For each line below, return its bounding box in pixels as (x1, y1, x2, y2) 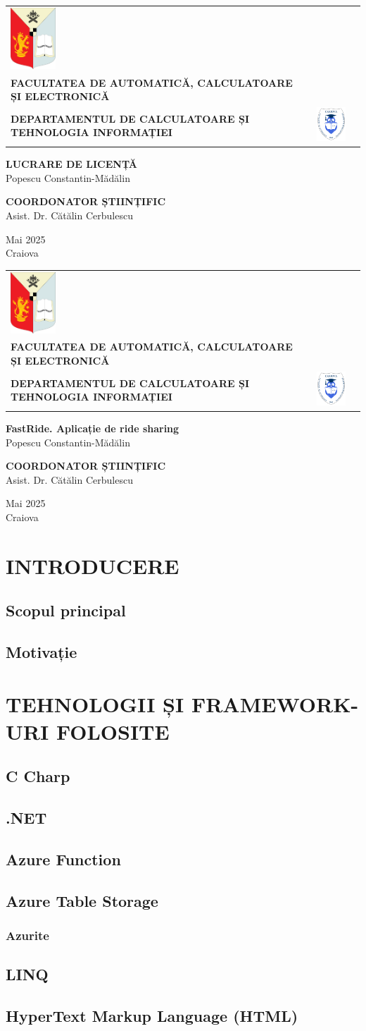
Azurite (6, 927, 49, 944)
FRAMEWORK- (191, 689, 359, 718)
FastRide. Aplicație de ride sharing (6, 420, 179, 435)
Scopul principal (6, 599, 126, 621)
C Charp (6, 765, 70, 787)
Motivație (6, 641, 77, 663)
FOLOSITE (56, 716, 170, 745)
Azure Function (6, 848, 121, 870)
